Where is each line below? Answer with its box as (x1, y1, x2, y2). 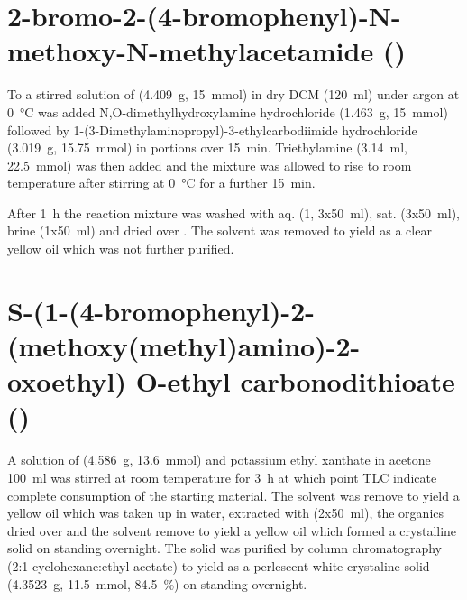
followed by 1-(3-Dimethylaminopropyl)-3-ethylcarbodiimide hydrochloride (7, 120, 417, 139)
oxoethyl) (7, 363, 126, 400)
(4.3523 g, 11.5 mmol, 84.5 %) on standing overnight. (7, 574, 307, 593)
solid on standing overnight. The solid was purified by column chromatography (7, 539, 442, 558)
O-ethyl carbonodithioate (135, 363, 455, 400)
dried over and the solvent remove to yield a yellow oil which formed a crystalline (7, 521, 457, 540)
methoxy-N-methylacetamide (7, 32, 374, 69)
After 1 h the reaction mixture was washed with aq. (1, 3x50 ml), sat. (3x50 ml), (7, 203, 460, 222)
